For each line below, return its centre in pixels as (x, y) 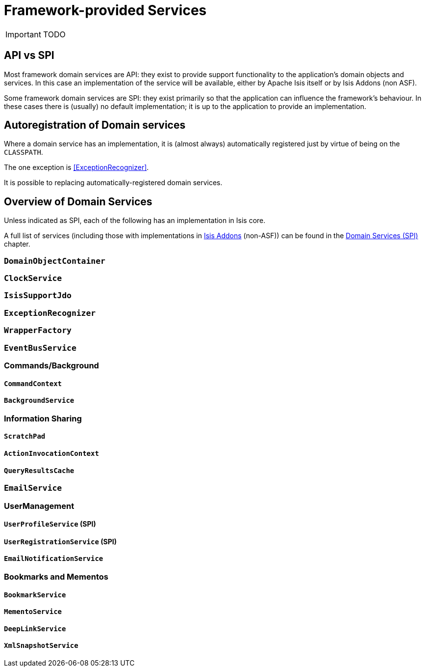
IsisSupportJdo (38, 296)
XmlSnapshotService (41, 646)
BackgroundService (39, 401)
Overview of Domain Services (78, 201)
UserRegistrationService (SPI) (60, 541)
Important (23, 34)
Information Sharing (43, 418)
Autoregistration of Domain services (95, 125)
